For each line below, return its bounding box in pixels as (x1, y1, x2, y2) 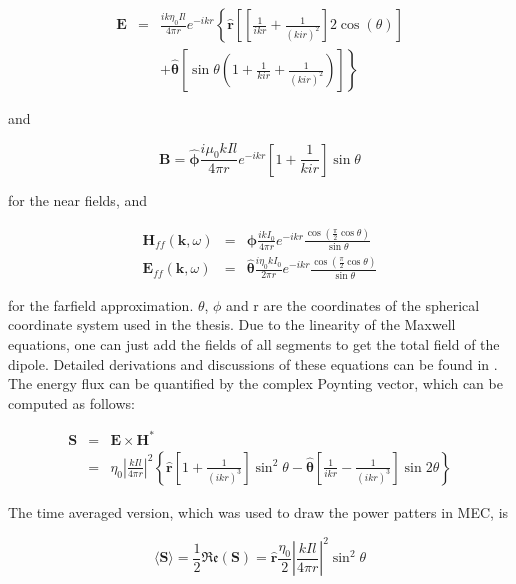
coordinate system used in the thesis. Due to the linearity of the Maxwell (8, 314, 456, 335)
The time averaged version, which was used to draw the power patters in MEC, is (8, 501, 509, 522)
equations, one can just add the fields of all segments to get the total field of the (8, 333, 500, 354)
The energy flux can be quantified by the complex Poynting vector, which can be (8, 373, 503, 394)
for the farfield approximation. (8, 294, 194, 315)
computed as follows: (8, 392, 135, 413)
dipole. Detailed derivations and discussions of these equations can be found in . (8, 353, 498, 374)
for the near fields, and (8, 189, 148, 210)
